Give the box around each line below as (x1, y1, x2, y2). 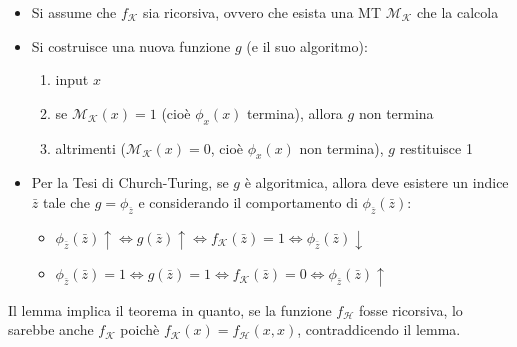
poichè (120, 319, 160, 340)
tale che (42, 191, 91, 212)
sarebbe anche (8, 319, 94, 340)
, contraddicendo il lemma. (297, 319, 461, 340)
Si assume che (31, 2, 117, 22)
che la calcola (416, 2, 499, 22)
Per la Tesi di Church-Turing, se (31, 172, 229, 193)
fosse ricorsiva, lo (359, 299, 463, 320)
